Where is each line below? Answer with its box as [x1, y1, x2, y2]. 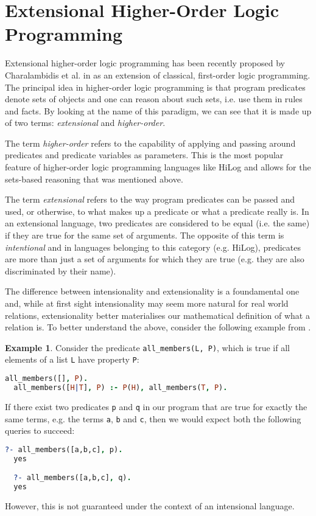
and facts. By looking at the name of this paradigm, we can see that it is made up [5, 104, 312, 117]
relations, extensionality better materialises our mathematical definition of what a [5, 309, 310, 321]
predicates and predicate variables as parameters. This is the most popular [5, 148, 284, 161]
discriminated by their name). [5, 264, 116, 277]
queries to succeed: [5, 424, 75, 437]
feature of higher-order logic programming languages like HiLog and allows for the [5, 161, 311, 173]
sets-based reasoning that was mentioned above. [5, 172, 183, 185]
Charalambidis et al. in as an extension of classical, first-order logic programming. [5, 68, 311, 81]
